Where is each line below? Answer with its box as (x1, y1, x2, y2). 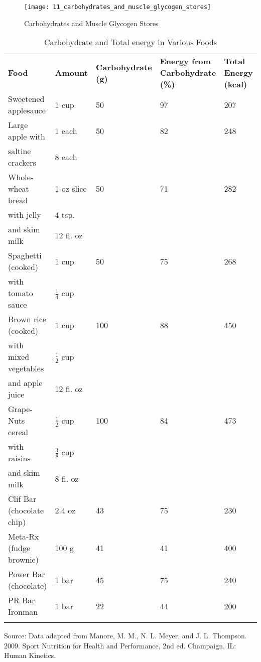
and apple (8, 377, 43, 389)
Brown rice (8, 313, 46, 325)
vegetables (8, 362, 44, 374)
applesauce (8, 104, 46, 116)
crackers (8, 157, 36, 169)
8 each (55, 151, 77, 163)
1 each (55, 124, 77, 137)
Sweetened (8, 93, 45, 105)
